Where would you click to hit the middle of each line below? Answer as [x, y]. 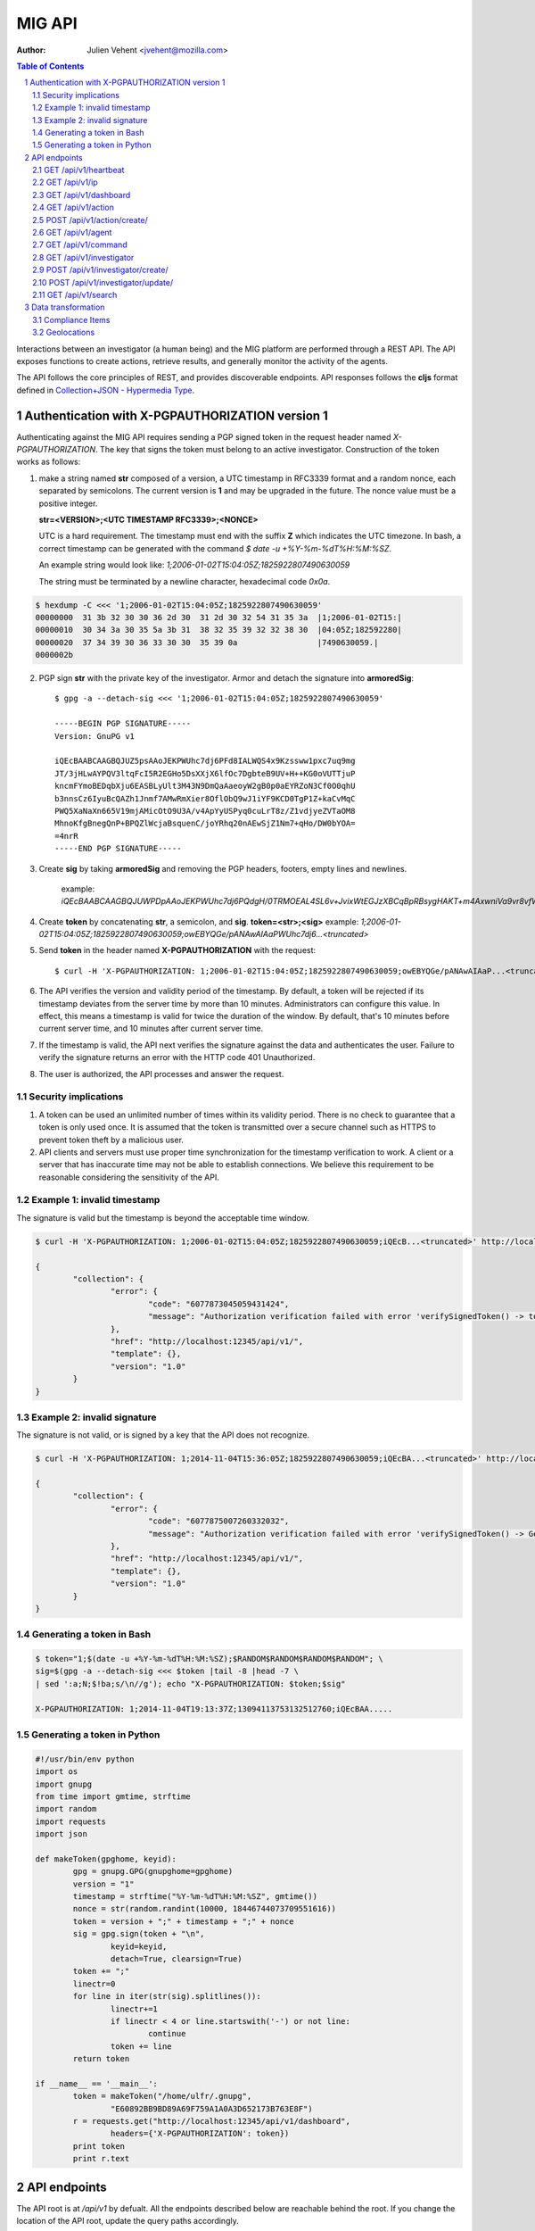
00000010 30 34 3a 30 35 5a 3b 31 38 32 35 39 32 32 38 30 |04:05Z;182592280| [219, 630]
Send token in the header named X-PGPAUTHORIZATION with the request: [177, 950]
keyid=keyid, [139, 1946]
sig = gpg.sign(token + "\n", [139, 1934]
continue [167, 2034]
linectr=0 [94, 1984]
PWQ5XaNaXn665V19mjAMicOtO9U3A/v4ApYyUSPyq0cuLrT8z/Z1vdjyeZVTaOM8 [205, 811]
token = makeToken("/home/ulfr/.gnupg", [162, 2096]
